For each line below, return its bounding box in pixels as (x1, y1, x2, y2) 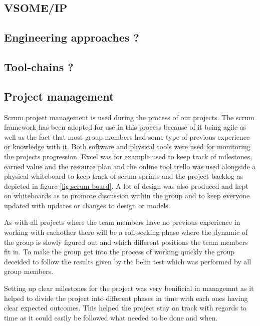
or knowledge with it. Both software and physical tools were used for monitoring (4, 141, 250, 152)
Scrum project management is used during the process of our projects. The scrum (4, 112, 254, 122)
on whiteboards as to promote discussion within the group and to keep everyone (4, 190, 250, 201)
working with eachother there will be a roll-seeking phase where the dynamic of (4, 227, 248, 237)
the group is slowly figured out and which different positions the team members (4, 236, 248, 247)
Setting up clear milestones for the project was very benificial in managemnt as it (4, 283, 254, 293)
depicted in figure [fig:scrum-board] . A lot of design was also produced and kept (4, 180, 248, 191)
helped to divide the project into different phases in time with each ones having (4, 292, 248, 303)
